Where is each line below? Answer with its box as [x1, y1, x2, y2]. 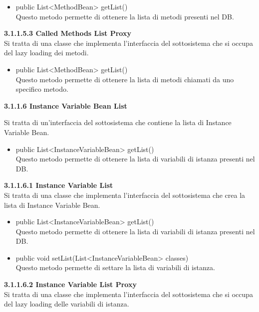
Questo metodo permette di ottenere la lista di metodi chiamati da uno [15, 74, 234, 84]
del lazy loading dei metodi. [4, 47, 89, 58]
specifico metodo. [15, 84, 68, 94]
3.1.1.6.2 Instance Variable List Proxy [4, 279, 137, 290]
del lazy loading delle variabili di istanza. [4, 299, 129, 309]
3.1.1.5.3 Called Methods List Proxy [4, 28, 131, 38]
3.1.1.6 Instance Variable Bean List [4, 100, 127, 111]
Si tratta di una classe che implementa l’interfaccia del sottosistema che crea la [4, 189, 246, 200]
